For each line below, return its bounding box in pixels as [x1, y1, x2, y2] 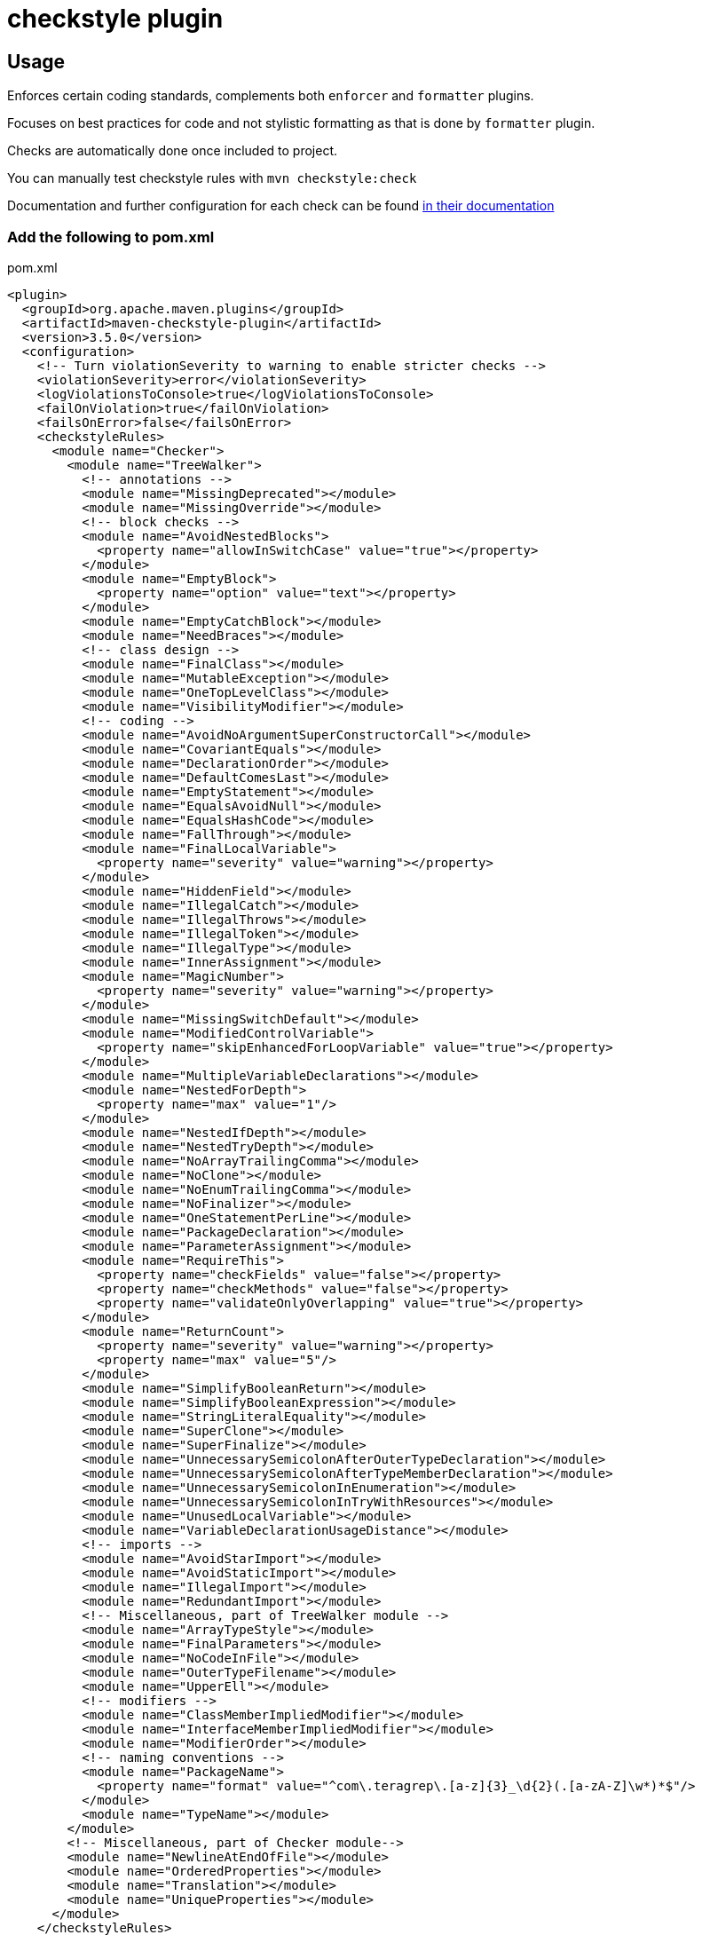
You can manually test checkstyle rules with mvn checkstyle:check [7, 170, 417, 186]
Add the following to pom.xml [7, 227, 215, 246]
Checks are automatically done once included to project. [7, 143, 338, 159]
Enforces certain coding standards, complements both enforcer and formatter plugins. [7, 88, 534, 104]
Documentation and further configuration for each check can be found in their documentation [7, 198, 555, 214]
